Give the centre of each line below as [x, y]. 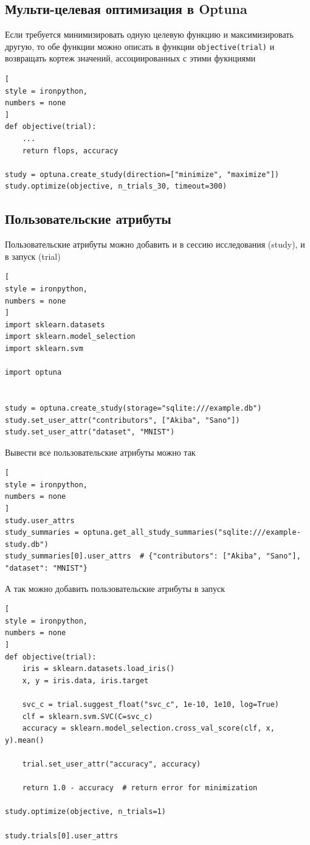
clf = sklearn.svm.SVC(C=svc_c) [88, 716]
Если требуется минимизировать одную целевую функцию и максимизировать [149, 34]
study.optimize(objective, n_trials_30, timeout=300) [116, 186]
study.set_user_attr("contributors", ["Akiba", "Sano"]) [122, 420]
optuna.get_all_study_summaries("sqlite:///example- [192, 533]
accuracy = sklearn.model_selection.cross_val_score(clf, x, [148, 729]
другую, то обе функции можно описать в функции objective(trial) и [140, 46]
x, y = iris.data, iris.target [85, 680]
